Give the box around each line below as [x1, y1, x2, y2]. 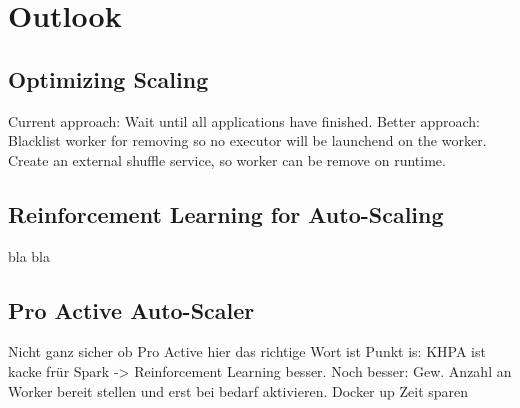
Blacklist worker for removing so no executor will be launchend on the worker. [8, 130, 487, 151]
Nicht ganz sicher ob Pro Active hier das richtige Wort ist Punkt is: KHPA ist [8, 341, 486, 362]
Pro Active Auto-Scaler [8, 294, 255, 325]
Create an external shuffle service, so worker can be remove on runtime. [8, 149, 446, 170]
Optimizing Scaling [8, 63, 209, 94]
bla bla [8, 245, 51, 266]
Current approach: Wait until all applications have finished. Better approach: [8, 110, 480, 131]
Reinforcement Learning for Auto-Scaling [8, 198, 444, 229]
